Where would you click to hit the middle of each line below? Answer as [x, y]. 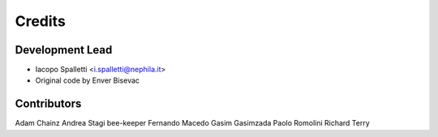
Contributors [48, 104]
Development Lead [64, 50]
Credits [41, 21]
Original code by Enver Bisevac [88, 80]
